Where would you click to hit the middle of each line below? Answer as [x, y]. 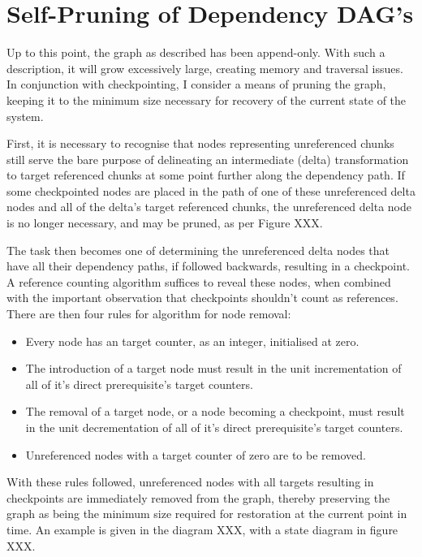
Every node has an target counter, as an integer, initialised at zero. [192, 341]
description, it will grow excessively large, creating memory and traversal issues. [205, 68]
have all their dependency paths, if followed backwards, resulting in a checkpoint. [208, 266]
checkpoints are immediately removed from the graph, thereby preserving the [198, 497]
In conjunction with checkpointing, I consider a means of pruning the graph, [196, 84]
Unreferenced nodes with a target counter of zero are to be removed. [196, 454]
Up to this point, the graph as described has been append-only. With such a [196, 52]
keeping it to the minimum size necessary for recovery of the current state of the [207, 99]
